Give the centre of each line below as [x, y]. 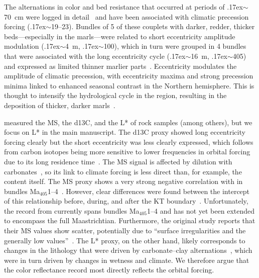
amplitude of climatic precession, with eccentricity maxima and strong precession [129, 76]
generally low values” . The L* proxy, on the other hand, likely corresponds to [125, 240]
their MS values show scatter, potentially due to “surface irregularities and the [125, 230]
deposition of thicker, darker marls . [60, 105]
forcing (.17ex [25, 26]
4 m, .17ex [82, 46]
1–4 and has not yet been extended [201, 210]
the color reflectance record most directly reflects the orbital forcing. [109, 270]
